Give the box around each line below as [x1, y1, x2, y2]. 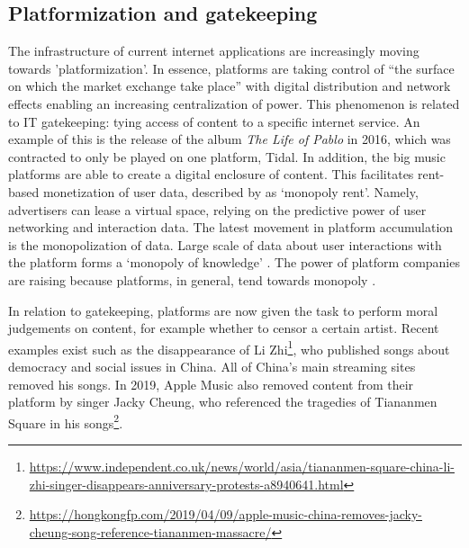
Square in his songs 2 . [8, 410, 123, 432]
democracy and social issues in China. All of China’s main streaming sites [8, 356, 416, 375]
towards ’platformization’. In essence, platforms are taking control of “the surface [8, 58, 455, 77]
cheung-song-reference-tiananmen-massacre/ [29, 522, 272, 541]
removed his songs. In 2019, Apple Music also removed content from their [8, 374, 414, 393]
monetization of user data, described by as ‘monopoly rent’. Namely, [42, 182, 419, 201]
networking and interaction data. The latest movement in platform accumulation [8, 218, 454, 237]
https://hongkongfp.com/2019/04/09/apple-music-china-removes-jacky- [29, 505, 423, 524]
